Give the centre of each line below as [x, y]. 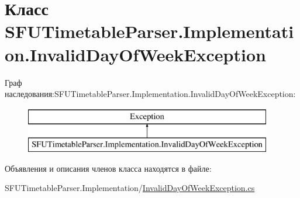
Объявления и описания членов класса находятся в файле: [108, 168]
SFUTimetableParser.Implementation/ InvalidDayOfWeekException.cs [130, 188]
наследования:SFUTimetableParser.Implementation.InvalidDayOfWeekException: [150, 94]
